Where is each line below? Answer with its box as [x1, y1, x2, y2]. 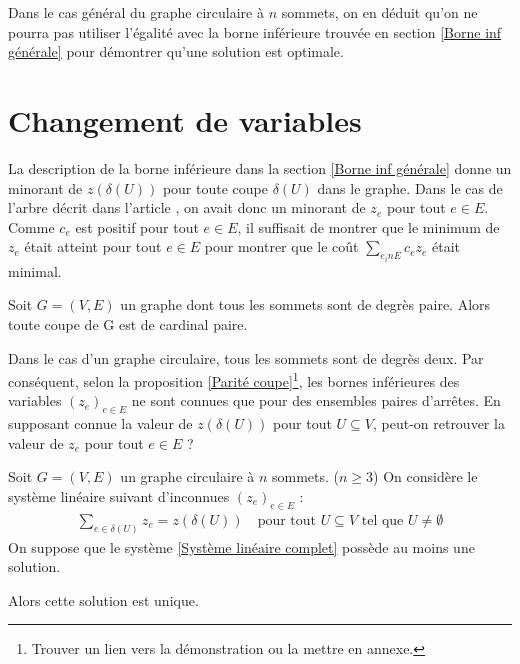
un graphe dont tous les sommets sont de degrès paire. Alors [120, 294, 491, 315]
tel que [361, 513, 404, 528]
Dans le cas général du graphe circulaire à [8, 2, 264, 22]
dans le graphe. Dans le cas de [317, 177, 503, 198]
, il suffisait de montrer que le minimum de [237, 216, 500, 237]
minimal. [8, 260, 62, 281]
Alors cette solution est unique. [8, 589, 199, 610]
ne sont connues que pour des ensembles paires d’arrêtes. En [131, 390, 501, 411]
